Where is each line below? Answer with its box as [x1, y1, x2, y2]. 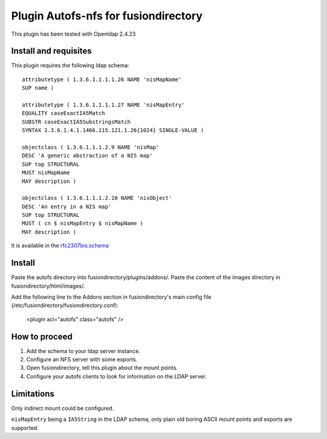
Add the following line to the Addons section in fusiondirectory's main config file [11, 293, 212, 300]
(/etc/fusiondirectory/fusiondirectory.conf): [11, 302, 119, 309]
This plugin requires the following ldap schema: [11, 62, 130, 69]
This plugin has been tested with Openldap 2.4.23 [11, 30, 136, 38]
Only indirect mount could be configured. [11, 404, 114, 412]
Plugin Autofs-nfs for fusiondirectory [11, 9, 203, 22]
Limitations [11, 388, 54, 399]
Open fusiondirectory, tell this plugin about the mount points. [26, 364, 178, 372]
